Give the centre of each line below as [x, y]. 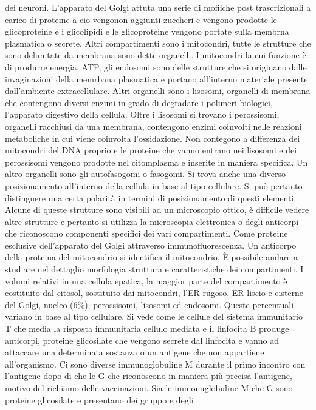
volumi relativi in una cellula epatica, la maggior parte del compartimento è [146, 281]
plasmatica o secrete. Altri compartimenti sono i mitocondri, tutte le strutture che [158, 43]
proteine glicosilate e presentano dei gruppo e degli [99, 399]
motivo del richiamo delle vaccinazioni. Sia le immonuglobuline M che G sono [149, 388]
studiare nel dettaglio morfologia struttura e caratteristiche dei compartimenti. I [154, 269]
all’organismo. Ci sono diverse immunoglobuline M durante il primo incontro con [155, 364]
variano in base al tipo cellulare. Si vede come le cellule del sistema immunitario [154, 316]
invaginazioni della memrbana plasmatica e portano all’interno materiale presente [156, 79]
